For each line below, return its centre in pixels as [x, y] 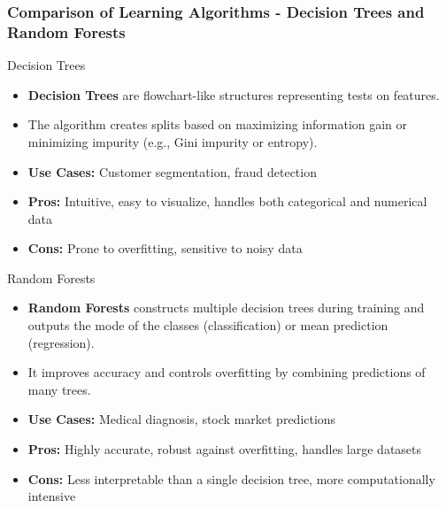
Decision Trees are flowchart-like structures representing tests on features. [234, 94]
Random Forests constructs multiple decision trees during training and [226, 308]
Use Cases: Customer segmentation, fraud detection [172, 171]
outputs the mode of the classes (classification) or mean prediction [208, 325]
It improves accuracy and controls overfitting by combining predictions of [227, 372]
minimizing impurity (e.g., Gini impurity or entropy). [173, 141]
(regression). [61, 342]
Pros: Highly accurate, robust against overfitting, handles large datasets [225, 449]
